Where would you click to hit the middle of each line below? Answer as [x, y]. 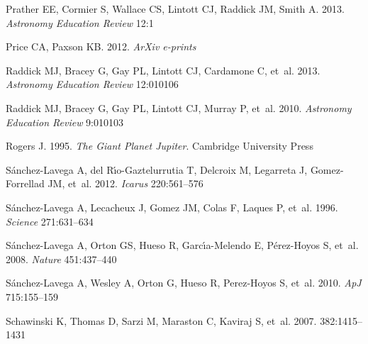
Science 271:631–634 [50, 221]
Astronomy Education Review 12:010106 [92, 84]
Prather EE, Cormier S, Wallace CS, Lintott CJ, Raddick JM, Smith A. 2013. [175, 9]
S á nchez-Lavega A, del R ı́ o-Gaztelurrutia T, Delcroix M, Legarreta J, [157, 169]
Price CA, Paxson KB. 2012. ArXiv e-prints [101, 46]
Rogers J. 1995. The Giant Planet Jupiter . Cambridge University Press [160, 146]
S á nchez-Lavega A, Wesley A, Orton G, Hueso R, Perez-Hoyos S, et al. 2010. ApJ [184, 283]
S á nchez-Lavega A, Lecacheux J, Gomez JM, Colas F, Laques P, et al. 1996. [172, 207]
